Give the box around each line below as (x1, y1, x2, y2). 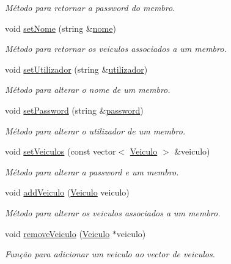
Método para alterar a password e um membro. (5, 165, 179, 178)
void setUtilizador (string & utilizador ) (5, 62, 148, 75)
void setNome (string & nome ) (5, 21, 116, 34)
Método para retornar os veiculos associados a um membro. (5, 42, 227, 55)
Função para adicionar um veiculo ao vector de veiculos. (5, 248, 215, 260)
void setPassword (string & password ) (5, 103, 144, 116)
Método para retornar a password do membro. (5, 1, 175, 13)
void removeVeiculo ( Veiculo (5, 227, 110, 240)
